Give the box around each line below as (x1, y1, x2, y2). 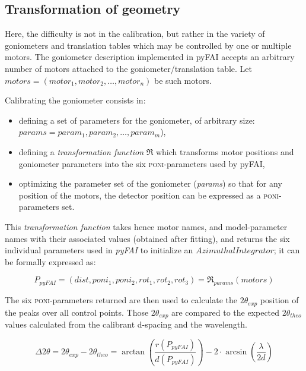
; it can (273, 244, 300, 256)
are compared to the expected (171, 306, 280, 318)
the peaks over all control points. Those (5, 306, 149, 318)
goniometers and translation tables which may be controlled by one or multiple (5, 39, 292, 51)
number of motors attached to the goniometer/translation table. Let (5, 62, 253, 74)
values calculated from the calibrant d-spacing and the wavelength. (5, 318, 247, 330)
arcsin (225, 348, 247, 357)
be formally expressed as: (5, 255, 96, 268)
